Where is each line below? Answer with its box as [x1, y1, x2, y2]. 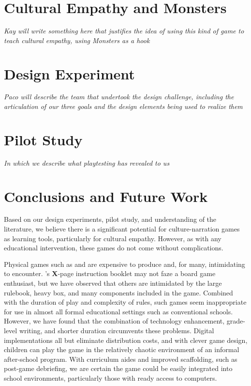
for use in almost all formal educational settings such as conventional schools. [4, 306, 233, 316]
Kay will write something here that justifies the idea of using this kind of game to [4, 26, 244, 36]
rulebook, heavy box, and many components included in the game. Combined [4, 287, 233, 297]
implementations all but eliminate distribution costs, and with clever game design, [4, 335, 248, 345]
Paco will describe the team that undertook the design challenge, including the [4, 92, 234, 102]
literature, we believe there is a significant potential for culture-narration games [4, 224, 240, 234]
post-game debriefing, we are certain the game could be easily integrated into [4, 363, 233, 373]
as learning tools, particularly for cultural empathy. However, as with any [4, 233, 221, 243]
